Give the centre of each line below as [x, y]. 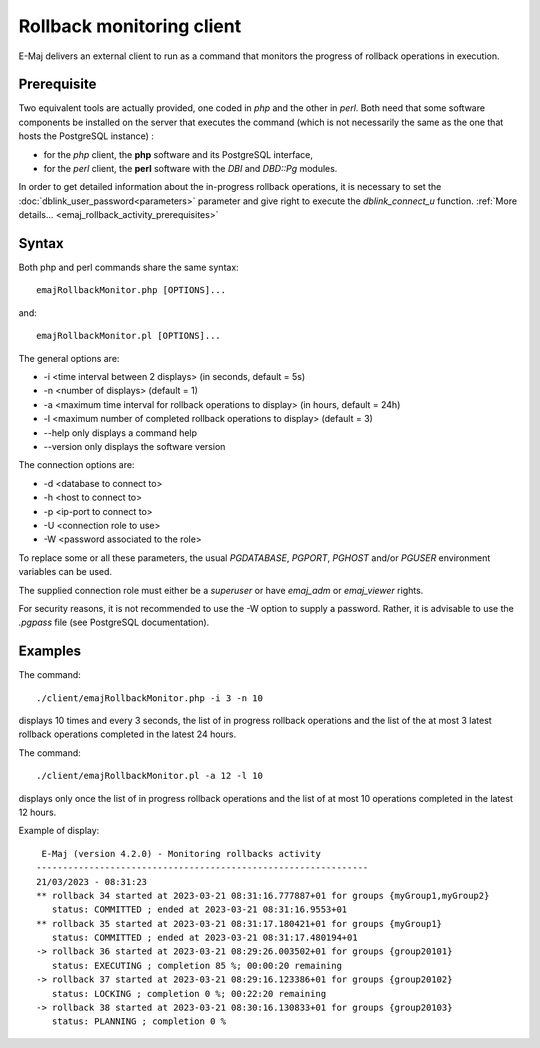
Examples [50, 651]
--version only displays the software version [134, 446]
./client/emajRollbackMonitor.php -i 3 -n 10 [150, 698]
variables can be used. [65, 572]
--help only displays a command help [120, 432]
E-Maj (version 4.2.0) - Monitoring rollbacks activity [181, 853]
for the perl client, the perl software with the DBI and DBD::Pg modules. [190, 169]
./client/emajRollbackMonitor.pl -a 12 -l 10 [150, 776]
